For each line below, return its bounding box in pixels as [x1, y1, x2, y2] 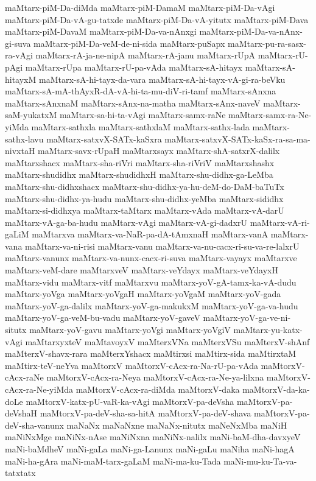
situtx [5, 323, 27, 336]
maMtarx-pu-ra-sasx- [228, 37, 306, 49]
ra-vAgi [5, 49, 33, 61]
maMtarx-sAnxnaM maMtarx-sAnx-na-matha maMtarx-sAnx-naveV [5, 96, 261, 109]
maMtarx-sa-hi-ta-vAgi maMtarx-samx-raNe [59, 108, 226, 121]
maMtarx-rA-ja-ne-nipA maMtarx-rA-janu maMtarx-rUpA [35, 49, 255, 61]
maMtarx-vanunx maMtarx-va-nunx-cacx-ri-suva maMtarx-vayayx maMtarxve [5, 251, 297, 264]
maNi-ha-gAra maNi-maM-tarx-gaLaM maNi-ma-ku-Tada [5, 454, 221, 467]
